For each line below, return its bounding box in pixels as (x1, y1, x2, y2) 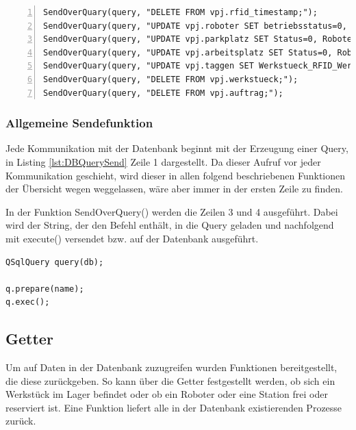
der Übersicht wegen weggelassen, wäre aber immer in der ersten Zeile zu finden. (5, 181, 343, 196)
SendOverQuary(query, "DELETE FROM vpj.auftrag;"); (43, 88, 283, 98)
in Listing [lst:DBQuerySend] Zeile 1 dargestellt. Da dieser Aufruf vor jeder (5, 154, 321, 168)
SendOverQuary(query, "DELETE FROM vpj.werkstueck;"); (43, 74, 298, 84)
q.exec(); (5, 297, 50, 307)
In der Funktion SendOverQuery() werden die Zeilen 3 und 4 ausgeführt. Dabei (5, 204, 338, 218)
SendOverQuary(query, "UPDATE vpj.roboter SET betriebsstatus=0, (43, 21, 347, 31)
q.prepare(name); (5, 283, 84, 294)
